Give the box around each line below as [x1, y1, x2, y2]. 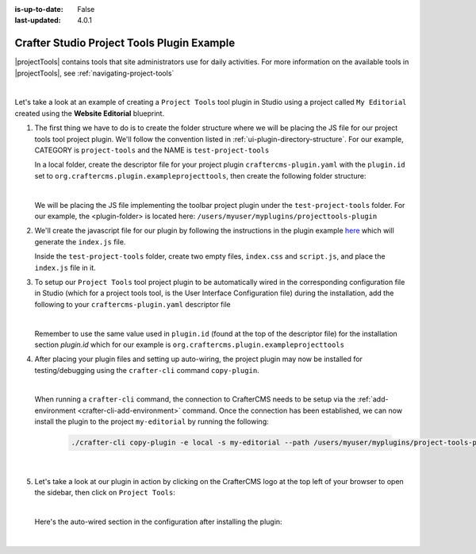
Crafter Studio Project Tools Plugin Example [14, 37, 236, 50]
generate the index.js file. [34, 237, 126, 246]
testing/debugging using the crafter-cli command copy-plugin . [34, 365, 259, 375]
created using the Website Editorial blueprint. [14, 108, 165, 118]
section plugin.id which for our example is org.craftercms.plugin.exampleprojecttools [34, 340, 345, 349]
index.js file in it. [34, 263, 97, 272]
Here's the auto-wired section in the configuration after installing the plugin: [34, 517, 282, 526]
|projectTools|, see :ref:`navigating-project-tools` [14, 68, 175, 78]
